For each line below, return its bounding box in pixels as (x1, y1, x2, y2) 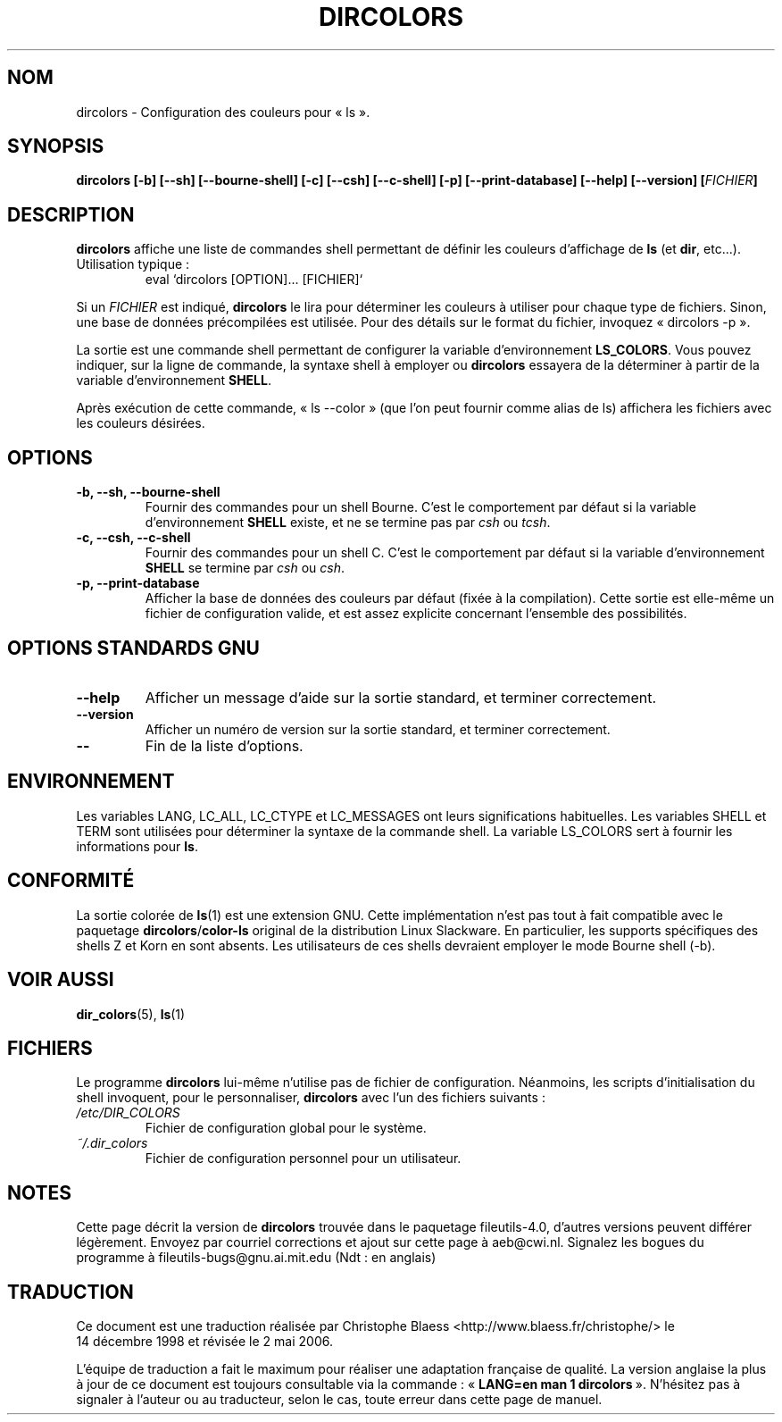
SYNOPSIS (7, 135, 104, 158)
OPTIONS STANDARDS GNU (7, 636, 260, 659)
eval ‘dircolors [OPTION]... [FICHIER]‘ (145, 272, 363, 288)
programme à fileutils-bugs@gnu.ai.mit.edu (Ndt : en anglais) (76, 1250, 437, 1266)
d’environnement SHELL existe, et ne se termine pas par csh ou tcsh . (145, 514, 551, 531)
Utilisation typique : (76, 256, 190, 272)
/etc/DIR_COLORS (76, 1105, 180, 1121)
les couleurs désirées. (76, 415, 205, 431)
